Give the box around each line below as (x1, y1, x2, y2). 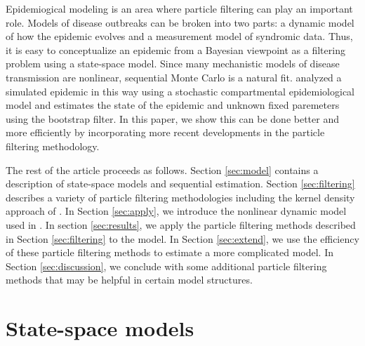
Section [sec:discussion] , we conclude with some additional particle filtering (6, 258, 327, 273)
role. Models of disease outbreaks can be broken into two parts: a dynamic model (6, 15, 354, 29)
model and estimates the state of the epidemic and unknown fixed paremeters (6, 98, 340, 112)
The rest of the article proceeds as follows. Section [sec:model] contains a (6, 162, 319, 177)
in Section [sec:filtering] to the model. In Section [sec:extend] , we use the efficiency (6, 231, 359, 246)
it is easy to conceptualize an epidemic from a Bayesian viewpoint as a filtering (6, 42, 345, 57)
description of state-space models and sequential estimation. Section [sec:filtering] (6, 176, 355, 191)
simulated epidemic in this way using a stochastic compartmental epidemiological (6, 84, 354, 98)
